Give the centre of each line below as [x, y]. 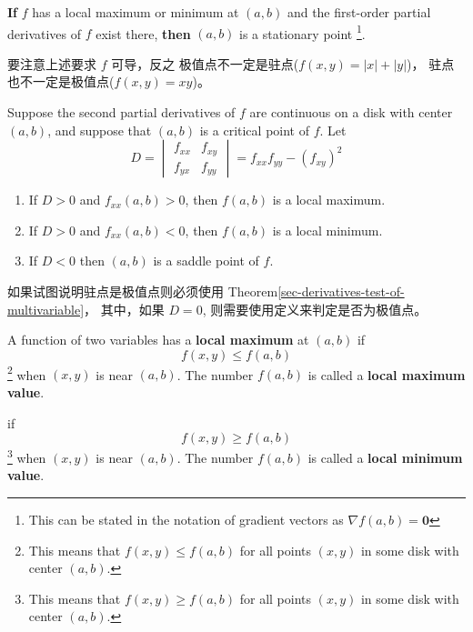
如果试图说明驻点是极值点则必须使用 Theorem [143, 291]
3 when [27, 456]
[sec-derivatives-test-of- [341, 291]
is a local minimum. [327, 230]
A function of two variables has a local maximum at [158, 340]
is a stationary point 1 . [302, 32]
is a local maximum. [329, 200]
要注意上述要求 [52, 63]
